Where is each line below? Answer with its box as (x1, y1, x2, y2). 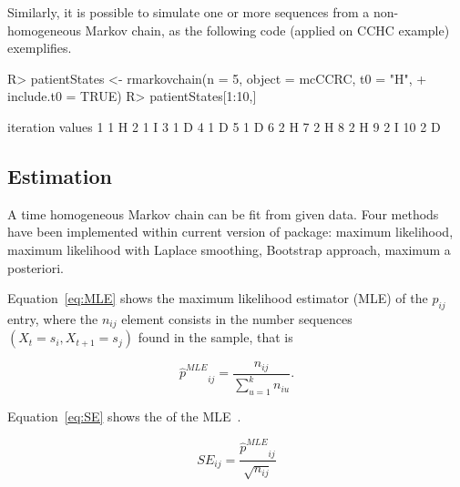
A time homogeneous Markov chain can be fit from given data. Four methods (7, 204, 439, 223)
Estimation (7, 161, 112, 189)
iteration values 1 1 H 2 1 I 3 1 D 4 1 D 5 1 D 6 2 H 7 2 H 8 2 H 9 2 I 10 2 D (7, 117, 441, 136)
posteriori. (7, 258, 65, 277)
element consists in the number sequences (121, 309, 353, 328)
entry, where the (7, 309, 98, 328)
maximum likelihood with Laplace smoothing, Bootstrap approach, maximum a (7, 239, 451, 259)
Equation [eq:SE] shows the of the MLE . (7, 407, 241, 426)
